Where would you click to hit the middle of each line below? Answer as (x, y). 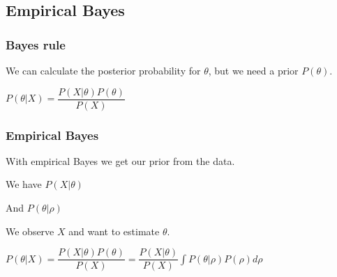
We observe (30, 231)
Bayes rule (36, 44)
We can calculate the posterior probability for (103, 70)
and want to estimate (114, 231)
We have (24, 184)
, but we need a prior (253, 70)
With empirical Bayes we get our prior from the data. (120, 160)
